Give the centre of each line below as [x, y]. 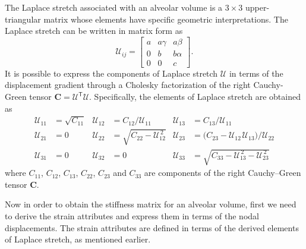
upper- [257, 7]
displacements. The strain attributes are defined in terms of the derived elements [152, 227]
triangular [23, 19]
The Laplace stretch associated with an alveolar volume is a [114, 7]
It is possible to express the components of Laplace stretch [111, 73]
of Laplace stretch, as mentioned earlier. [78, 239]
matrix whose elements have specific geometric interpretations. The [166, 19]
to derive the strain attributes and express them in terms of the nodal [132, 216]
